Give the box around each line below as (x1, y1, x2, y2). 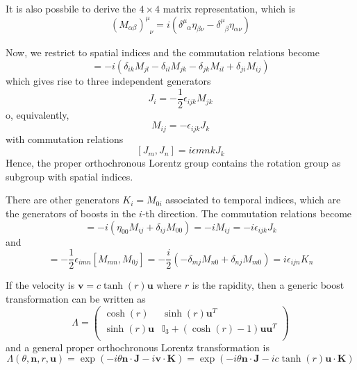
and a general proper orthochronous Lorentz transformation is (6, 339, 269, 354)
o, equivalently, (6, 107, 69, 121)
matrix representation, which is (163, 1, 296, 15)
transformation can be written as (6, 291, 146, 305)
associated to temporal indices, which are (165, 192, 341, 207)
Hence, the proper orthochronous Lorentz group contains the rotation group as (6, 155, 341, 170)
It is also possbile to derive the (6, 1, 136, 15)
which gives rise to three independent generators (6, 73, 211, 87)
